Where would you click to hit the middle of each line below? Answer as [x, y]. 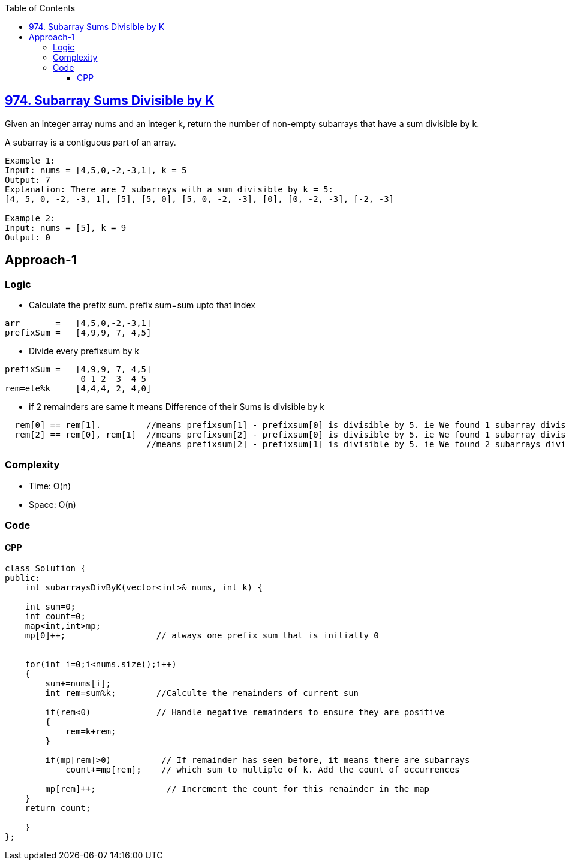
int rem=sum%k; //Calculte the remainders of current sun [202, 693]
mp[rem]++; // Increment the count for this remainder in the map [237, 789]
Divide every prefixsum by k [84, 351]
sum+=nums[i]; [78, 684]
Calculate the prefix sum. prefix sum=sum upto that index [142, 305]
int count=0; [55, 617]
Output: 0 [28, 237]
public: [23, 578]
